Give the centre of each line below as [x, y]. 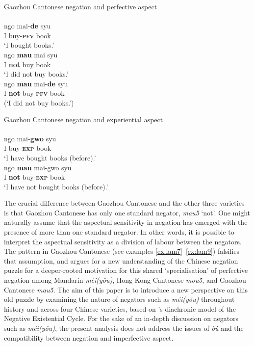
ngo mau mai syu [31, 54]
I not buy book [27, 64]
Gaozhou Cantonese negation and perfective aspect [81, 6]
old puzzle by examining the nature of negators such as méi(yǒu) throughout [119, 299]
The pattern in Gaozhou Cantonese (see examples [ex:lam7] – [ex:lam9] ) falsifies [122, 251]
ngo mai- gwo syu [30, 138]
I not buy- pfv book [34, 93]
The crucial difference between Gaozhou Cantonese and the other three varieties [124, 203]
